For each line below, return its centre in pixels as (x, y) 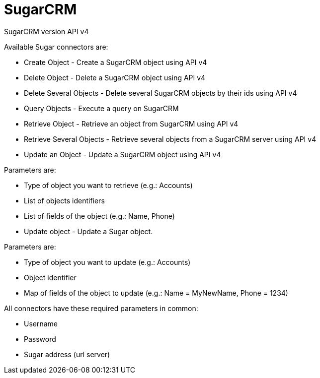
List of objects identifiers (64, 200)
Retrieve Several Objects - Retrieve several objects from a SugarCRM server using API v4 (170, 139)
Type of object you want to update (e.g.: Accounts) (107, 262)
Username (41, 323)
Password (40, 339)
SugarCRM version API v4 (46, 31)
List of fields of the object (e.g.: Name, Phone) (99, 216)
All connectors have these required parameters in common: (101, 308)
